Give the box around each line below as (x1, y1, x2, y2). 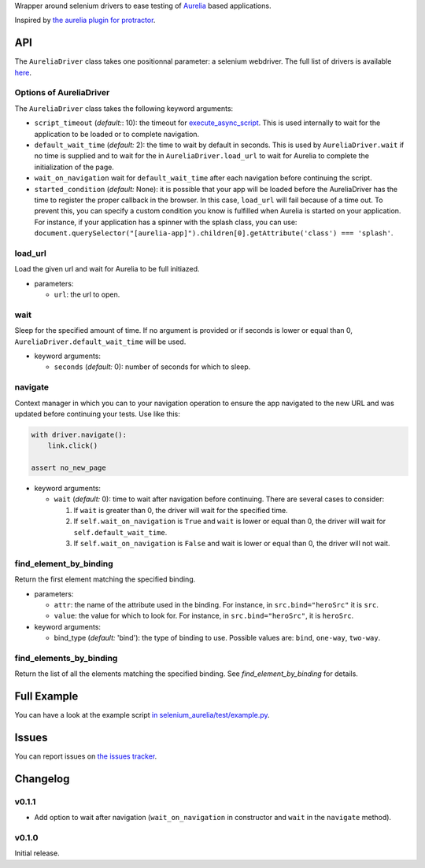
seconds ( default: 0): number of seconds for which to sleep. (54, 362, 251, 371)
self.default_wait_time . (73, 527, 168, 537)
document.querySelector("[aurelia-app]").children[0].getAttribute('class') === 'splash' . (34, 228, 394, 238)
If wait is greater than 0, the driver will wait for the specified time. (73, 505, 288, 515)
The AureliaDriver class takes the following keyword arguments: (14, 103, 234, 113)
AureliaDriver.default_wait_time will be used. (14, 337, 187, 346)
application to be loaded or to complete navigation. (34, 129, 200, 139)
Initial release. (14, 848, 60, 858)
